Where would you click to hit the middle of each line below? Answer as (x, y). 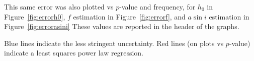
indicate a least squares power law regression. (74, 53)
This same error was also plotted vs (59, 6)
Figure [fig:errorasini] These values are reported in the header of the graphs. (122, 26)
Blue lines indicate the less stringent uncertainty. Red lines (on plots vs (114, 43)
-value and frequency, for (157, 6)
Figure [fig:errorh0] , (35, 16)
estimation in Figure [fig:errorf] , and (129, 16)
